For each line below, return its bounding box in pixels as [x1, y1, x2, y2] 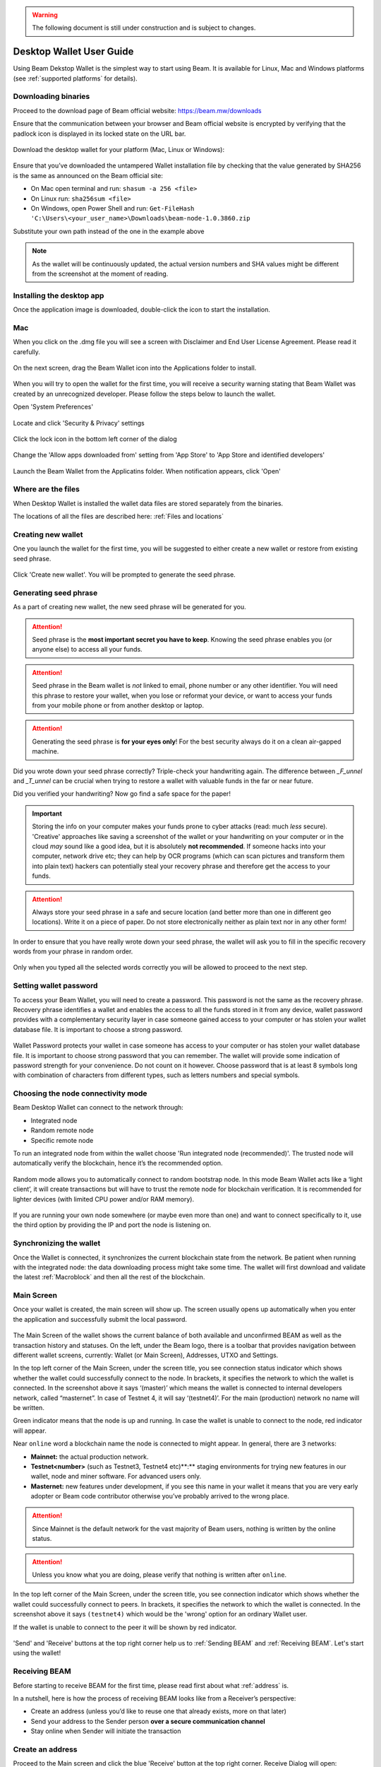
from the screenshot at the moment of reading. [32, 269, 169, 278]
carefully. [13, 347, 40, 356]
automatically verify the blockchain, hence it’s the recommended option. [13, 1159, 223, 1168]
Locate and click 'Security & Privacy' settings [13, 418, 145, 427]
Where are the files [13, 484, 80, 494]
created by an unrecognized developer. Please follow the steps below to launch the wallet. [13, 389, 276, 398]
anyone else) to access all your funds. [32, 645, 143, 654]
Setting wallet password [13, 981, 98, 991]
